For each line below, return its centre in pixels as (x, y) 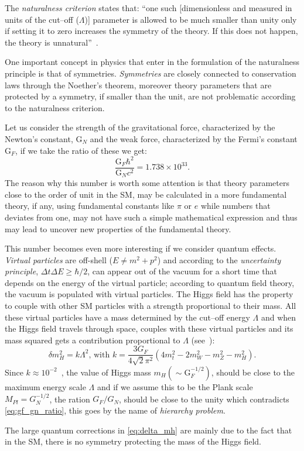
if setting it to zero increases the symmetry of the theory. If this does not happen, (151, 31)
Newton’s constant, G (44, 138)
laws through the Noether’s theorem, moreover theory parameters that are (138, 85)
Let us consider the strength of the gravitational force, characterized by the (140, 127)
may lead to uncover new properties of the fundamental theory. (118, 228)
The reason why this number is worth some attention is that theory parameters (147, 183)
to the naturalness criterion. (55, 107)
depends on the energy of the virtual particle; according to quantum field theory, (150, 282)
